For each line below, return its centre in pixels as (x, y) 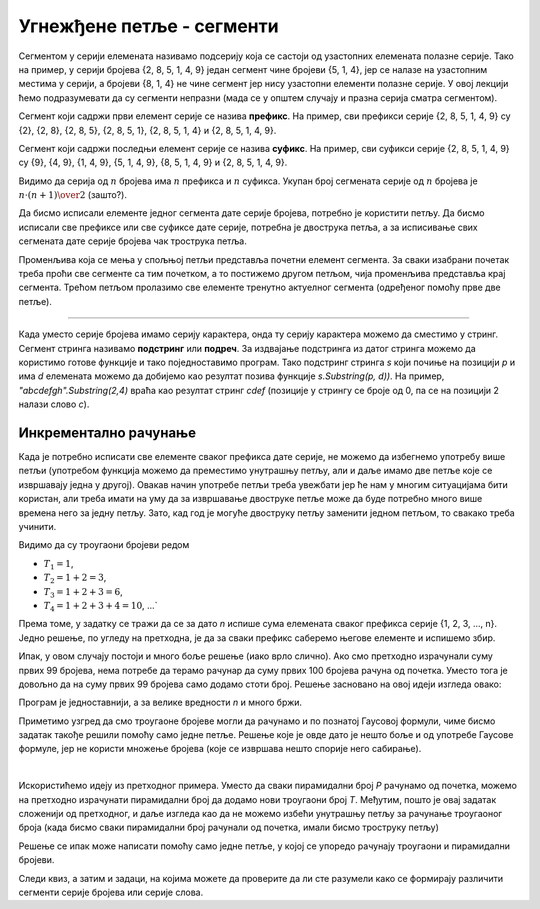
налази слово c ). (54, 404)
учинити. (37, 526)
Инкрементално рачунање (107, 432)
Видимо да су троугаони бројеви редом (104, 545)
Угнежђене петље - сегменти (148, 26)
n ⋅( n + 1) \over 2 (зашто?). (72, 195)
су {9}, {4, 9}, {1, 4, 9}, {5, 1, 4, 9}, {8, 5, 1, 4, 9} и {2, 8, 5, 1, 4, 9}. (153, 162)
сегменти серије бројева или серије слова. (111, 892)
